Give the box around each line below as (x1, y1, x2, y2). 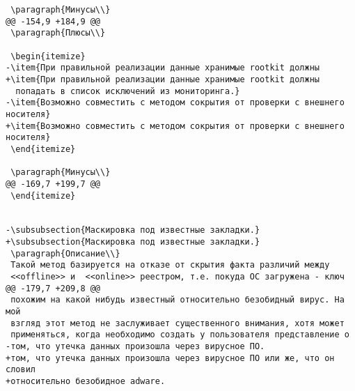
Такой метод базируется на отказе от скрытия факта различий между (10, 260, 330, 270)
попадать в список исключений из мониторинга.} (15, 86, 240, 96)
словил (6, 365, 35, 375)
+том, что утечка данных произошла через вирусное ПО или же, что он (6, 353, 335, 363)
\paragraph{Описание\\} (10, 248, 120, 259)
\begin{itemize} (10, 51, 86, 61)
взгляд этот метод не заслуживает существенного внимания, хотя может (10, 318, 345, 328)
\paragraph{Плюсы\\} (10, 28, 106, 38)
